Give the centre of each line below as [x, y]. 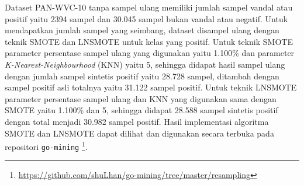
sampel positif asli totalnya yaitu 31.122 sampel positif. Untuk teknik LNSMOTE [151, 87]
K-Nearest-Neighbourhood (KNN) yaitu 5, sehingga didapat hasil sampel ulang [145, 64]
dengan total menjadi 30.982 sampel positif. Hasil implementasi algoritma [137, 121]
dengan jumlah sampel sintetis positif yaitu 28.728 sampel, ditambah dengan [142, 76]
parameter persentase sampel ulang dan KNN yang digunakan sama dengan [141, 98]
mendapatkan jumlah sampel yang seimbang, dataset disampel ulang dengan [142, 30]
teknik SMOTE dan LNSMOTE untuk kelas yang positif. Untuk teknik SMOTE [149, 41]
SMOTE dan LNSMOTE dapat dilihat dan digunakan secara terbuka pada [139, 133]
